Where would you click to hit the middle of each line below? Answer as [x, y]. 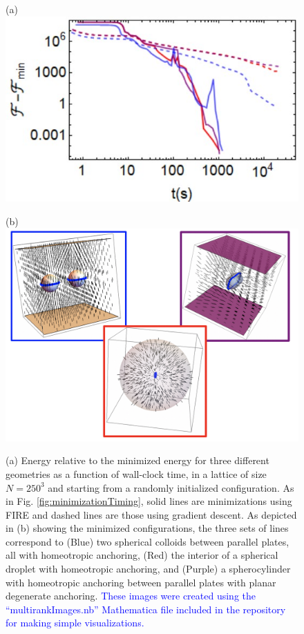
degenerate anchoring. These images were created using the [131, 596]
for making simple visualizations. [75, 623]
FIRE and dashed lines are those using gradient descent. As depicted [151, 514]
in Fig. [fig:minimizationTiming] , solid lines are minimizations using [149, 501]
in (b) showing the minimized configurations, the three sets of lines [147, 528]
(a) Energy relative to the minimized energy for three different [137, 460]
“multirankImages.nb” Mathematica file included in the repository [146, 609]
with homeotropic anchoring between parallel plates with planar [141, 582]
